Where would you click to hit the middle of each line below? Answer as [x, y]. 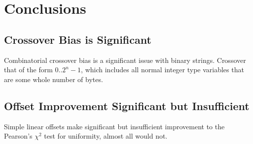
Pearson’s [18, 136]
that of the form [28, 70]
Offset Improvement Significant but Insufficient [127, 105]
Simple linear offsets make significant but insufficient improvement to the [114, 126]
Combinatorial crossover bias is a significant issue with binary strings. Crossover [125, 60]
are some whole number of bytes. [54, 79]
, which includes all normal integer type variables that [163, 70]
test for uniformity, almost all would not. [106, 136]
